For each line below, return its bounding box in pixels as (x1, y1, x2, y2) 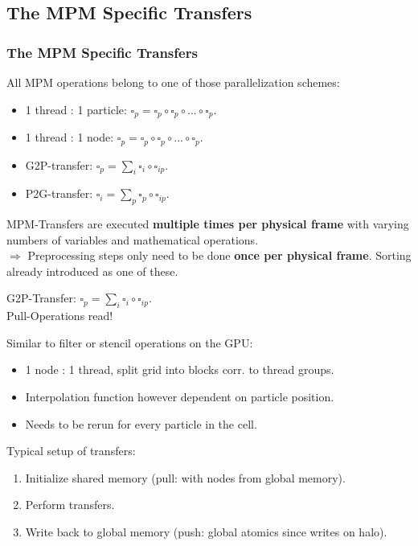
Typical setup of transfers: (6, 442, 136, 459)
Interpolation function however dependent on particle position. (25, 388, 334, 405)
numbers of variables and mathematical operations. (6, 231, 259, 248)
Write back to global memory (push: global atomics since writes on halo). (25, 523, 387, 540)
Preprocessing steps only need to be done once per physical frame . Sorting (27, 247, 412, 264)
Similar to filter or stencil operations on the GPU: (6, 334, 253, 351)
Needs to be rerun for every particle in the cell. (25, 415, 257, 432)
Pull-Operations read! (6, 307, 113, 324)
